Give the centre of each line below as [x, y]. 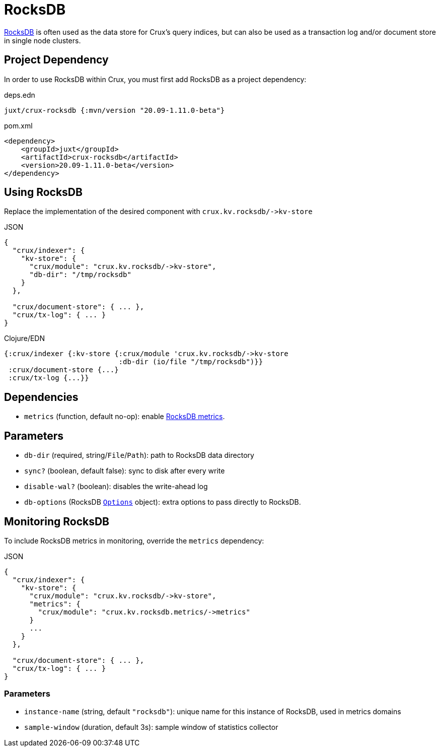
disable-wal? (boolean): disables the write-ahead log [116, 487]
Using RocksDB [43, 192]
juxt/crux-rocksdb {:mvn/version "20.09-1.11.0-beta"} [115, 110]
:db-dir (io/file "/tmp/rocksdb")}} [191, 362]
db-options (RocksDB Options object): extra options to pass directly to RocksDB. [163, 502]
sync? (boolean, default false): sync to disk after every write [125, 471]
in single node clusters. [43, 40]
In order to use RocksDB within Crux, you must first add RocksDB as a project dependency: [155, 79]
